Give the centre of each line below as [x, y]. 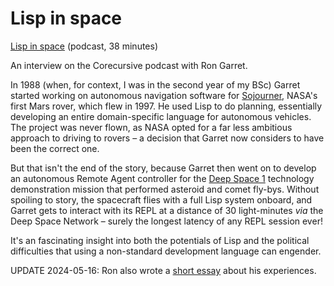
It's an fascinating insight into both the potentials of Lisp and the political [160, 240]
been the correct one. [55, 148]
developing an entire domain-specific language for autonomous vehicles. [161, 116]
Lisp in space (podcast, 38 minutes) [84, 46]
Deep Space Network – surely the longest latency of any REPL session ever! [166, 221]
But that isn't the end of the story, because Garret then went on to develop [163, 168]
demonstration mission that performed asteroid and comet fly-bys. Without [165, 189]
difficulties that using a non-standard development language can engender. [166, 251]
